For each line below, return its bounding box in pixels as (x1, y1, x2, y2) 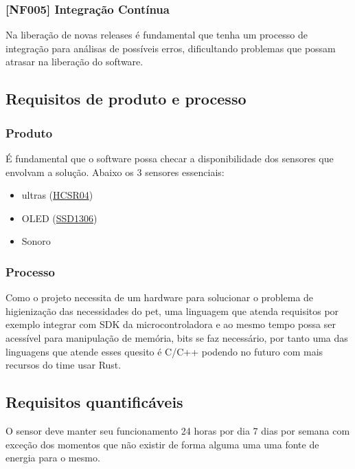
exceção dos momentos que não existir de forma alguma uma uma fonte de (5, 437, 319, 451)
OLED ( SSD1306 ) (21, 210, 98, 225)
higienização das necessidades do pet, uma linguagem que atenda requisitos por (5, 303, 339, 318)
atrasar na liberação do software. (5, 54, 144, 69)
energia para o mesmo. (5, 450, 100, 465)
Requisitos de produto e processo (5, 88, 247, 109)
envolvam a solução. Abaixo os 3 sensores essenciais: (5, 164, 225, 179)
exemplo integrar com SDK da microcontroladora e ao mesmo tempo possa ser (5, 317, 336, 331)
